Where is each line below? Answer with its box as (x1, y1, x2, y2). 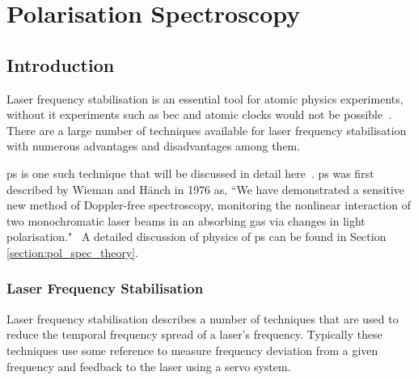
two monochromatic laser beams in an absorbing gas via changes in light (6, 212, 365, 229)
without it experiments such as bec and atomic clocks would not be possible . (6, 106, 392, 123)
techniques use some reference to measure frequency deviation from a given (6, 341, 378, 358)
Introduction (6, 52, 115, 77)
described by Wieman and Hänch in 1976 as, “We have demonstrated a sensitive (6, 180, 404, 197)
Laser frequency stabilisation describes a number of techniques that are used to (6, 310, 399, 327)
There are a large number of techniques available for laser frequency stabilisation (6, 121, 407, 138)
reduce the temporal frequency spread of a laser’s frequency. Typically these (6, 326, 382, 343)
